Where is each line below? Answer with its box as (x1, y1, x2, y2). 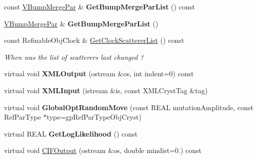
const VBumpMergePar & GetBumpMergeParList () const (4, 1, 195, 11)
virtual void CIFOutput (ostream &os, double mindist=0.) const (4, 145, 201, 156)
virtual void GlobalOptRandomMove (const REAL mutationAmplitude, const (4, 102, 253, 112)
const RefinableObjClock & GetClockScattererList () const (4, 35, 184, 45)
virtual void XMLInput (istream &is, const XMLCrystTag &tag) (4, 85, 208, 95)
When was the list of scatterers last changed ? (4, 51, 144, 62)
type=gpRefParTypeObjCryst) (46, 112, 141, 122)
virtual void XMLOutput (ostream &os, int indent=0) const (4, 68, 194, 79)
